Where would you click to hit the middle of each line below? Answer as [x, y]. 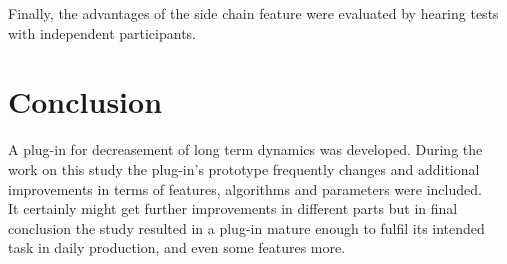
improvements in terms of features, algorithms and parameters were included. [245, 188]
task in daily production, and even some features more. [177, 247]
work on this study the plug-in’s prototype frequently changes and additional [244, 168]
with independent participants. [102, 32]
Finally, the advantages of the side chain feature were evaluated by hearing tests [253, 13]
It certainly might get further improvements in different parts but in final [233, 208]
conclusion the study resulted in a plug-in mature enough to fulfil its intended [246, 227]
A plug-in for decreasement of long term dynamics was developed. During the [245, 149]
